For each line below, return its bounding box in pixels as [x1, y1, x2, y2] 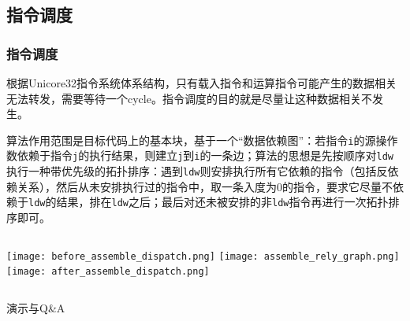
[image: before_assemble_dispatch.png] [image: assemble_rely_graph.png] [6, 250, 400, 262]
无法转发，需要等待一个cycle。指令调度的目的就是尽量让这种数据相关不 [6, 90, 372, 106]
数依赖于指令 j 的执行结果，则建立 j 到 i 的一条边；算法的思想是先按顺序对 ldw [6, 147, 393, 164]
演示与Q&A [6, 299, 65, 315]
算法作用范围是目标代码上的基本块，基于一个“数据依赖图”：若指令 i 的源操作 [6, 131, 398, 148]
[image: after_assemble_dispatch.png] [6, 266, 210, 278]
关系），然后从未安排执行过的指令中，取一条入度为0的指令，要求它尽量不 [17, 178, 393, 194]
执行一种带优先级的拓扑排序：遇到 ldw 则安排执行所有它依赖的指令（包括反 [6, 163, 388, 179]
